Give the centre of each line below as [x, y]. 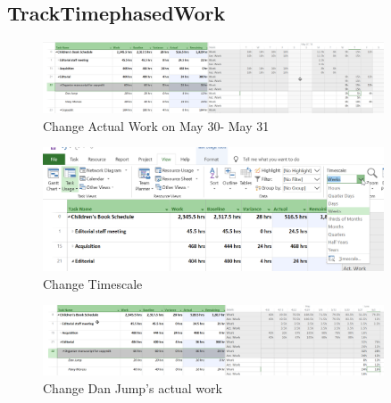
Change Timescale [93, 283]
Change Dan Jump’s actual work [133, 387]
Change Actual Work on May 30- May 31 [156, 125]
